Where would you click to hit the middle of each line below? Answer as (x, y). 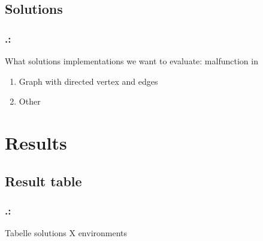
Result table (43, 181)
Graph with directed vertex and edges (88, 81)
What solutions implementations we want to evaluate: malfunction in (131, 61)
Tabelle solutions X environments (66, 233)
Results (36, 142)
